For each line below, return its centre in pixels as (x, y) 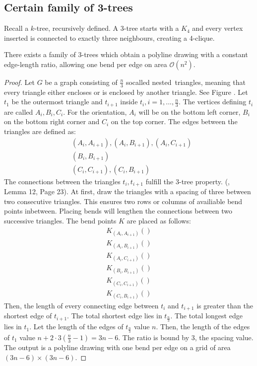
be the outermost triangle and (57, 102)
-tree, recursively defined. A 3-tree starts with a (107, 28)
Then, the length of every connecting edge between (81, 305)
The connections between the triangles (62, 181)
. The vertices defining (213, 102)
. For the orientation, (95, 111)
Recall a (16, 28)
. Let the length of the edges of (76, 327)
